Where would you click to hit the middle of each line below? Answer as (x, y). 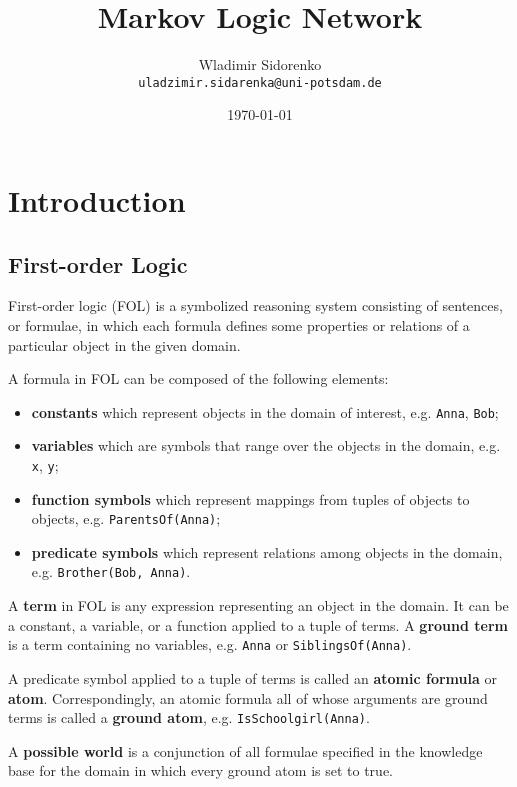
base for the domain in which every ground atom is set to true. (200, 770)
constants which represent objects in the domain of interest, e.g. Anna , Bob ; (265, 411)
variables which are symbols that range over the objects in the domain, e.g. (266, 445)
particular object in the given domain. (124, 344)
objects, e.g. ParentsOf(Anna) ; (126, 518)
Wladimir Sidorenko (260, 64)
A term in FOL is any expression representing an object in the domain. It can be (258, 605)
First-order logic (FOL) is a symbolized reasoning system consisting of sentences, (255, 305)
